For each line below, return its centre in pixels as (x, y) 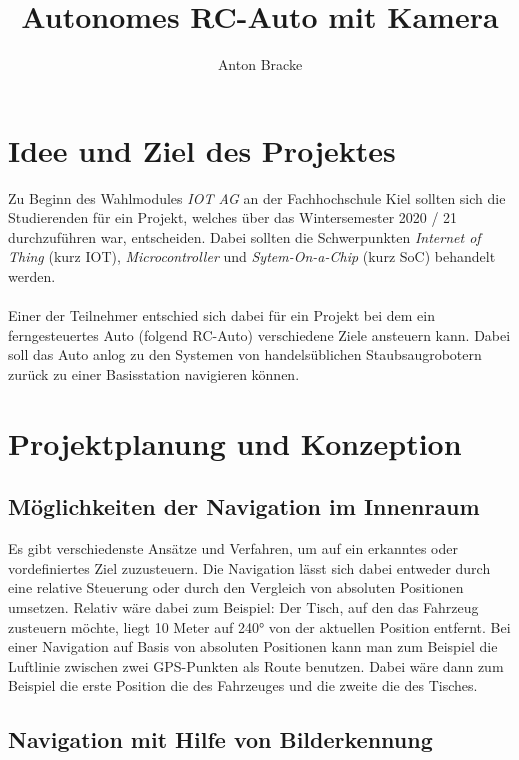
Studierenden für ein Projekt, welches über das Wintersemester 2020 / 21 (233, 217)
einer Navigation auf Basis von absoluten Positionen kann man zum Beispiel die (253, 646)
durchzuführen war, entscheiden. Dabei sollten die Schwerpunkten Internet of (244, 236)
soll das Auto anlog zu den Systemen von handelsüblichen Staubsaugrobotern (245, 354)
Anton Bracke (260, 64)
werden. (32, 276)
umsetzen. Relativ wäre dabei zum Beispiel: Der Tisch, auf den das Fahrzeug (243, 606)
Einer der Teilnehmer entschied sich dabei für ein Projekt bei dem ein (221, 315)
